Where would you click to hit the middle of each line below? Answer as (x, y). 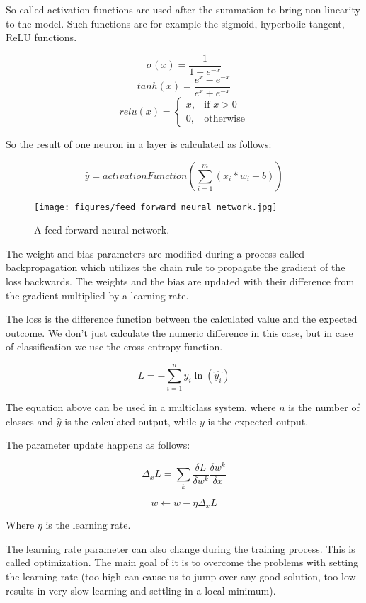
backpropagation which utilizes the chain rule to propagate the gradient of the (176, 267)
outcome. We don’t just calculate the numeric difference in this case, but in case (179, 332)
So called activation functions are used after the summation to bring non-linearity (183, 9)
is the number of (324, 407)
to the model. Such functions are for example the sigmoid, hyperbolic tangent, (175, 23)
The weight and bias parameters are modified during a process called (155, 253)
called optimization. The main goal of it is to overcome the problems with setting (182, 562)
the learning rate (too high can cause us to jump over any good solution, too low (181, 576)
